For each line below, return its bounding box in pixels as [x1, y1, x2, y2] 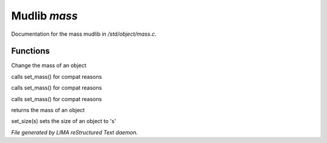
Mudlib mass [11, 9, 78, 22]
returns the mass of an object [11, 107, 85, 114]
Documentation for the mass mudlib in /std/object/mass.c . [11, 30, 157, 38]
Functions [11, 46, 50, 56]
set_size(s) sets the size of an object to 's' [11, 118, 116, 125]
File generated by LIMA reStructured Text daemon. [11, 128, 138, 136]
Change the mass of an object [11, 62, 87, 69]
